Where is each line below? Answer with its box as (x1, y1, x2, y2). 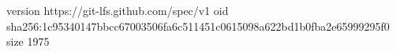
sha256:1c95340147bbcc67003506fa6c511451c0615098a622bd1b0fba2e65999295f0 (6, 17, 390, 34)
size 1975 (6, 33, 50, 50)
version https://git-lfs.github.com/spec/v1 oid (6, 2, 229, 18)
